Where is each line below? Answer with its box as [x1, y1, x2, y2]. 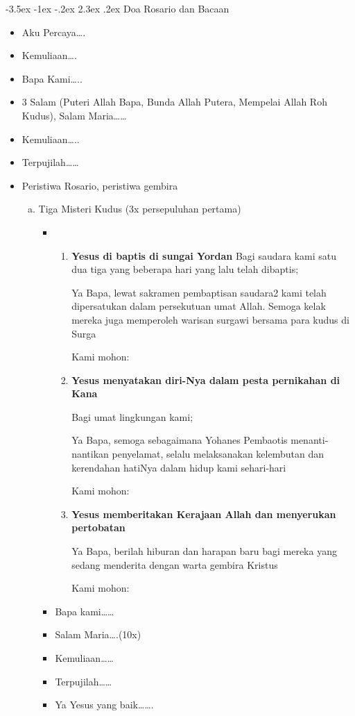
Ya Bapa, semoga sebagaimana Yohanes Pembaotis [71, 433, 288, 447]
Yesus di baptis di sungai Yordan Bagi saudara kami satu [71, 248, 337, 263]
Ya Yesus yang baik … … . [55, 697, 154, 712]
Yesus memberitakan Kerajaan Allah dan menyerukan [71, 506, 336, 521]
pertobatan [71, 520, 125, 535]
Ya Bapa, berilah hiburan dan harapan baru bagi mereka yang [71, 544, 337, 558]
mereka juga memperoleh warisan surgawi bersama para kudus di [71, 312, 349, 326]
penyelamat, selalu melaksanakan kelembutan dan [112, 447, 324, 461]
